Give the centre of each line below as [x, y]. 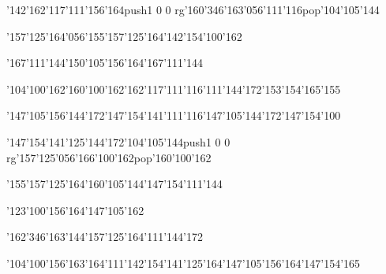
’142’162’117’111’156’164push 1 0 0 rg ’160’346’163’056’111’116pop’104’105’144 [193, 9]
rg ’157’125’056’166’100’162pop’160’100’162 [109, 157]
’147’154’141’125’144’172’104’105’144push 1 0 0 [118, 141]
